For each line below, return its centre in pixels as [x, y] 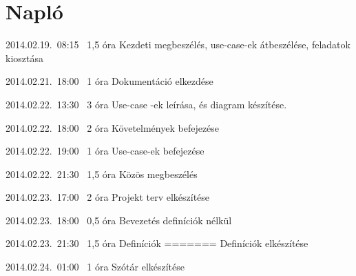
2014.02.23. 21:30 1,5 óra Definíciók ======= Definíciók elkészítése [157, 243]
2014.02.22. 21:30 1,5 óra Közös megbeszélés [102, 174]
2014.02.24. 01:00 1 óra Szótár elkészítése [95, 267]
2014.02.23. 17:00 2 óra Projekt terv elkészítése [108, 197]
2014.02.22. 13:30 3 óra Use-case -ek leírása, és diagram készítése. [146, 104]
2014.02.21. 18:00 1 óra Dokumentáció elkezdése [109, 81]
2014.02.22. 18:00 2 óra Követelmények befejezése [113, 127]
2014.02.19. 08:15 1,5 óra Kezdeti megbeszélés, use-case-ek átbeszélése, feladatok [178, 45]
